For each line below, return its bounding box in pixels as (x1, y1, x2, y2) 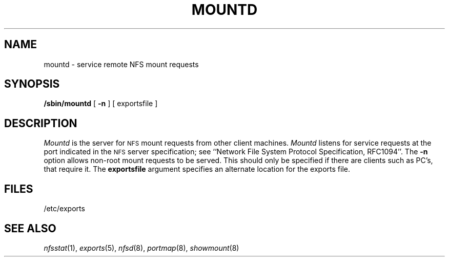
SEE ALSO (4, 222, 56, 235)
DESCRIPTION (4, 116, 77, 130)
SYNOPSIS (4, 77, 60, 91)
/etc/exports (44, 204, 85, 213)
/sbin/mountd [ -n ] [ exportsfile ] (44, 99, 158, 108)
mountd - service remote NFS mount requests (44, 59, 199, 69)
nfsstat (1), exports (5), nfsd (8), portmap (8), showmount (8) (44, 243, 239, 252)
